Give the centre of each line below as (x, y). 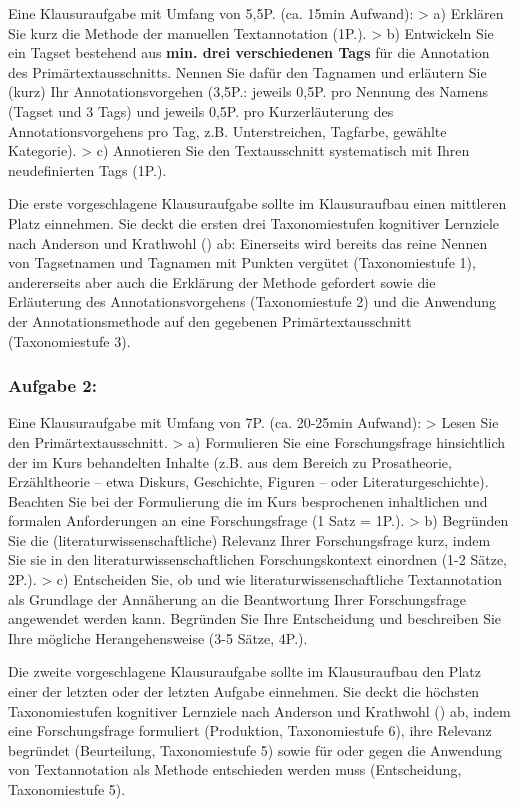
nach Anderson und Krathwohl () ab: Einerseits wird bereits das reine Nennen (248, 242)
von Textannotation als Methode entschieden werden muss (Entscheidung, (235, 769)
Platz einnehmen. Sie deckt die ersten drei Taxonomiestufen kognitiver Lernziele (254, 222)
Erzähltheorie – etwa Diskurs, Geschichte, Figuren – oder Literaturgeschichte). (248, 481)
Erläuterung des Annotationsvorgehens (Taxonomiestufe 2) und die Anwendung (252, 301)
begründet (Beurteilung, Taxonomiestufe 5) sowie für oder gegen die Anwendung (255, 749)
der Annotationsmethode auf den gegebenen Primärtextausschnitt (210, 320)
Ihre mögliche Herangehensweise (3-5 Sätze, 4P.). (158, 637)
